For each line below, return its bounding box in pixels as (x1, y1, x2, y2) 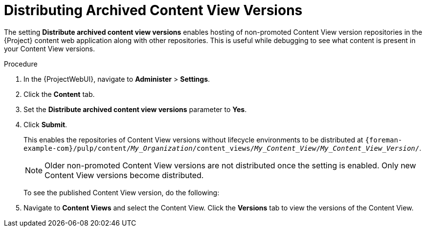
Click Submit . (23, 120, 67, 129)
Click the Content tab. (23, 90, 95, 98)
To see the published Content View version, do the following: (23, 188, 220, 197)
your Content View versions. (4, 44, 95, 53)
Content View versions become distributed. (45, 170, 204, 180)
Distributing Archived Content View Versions (4, 2, 303, 19)
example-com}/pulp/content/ (23, 144, 131, 152)
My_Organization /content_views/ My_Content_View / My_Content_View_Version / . (131, 143, 422, 152)
